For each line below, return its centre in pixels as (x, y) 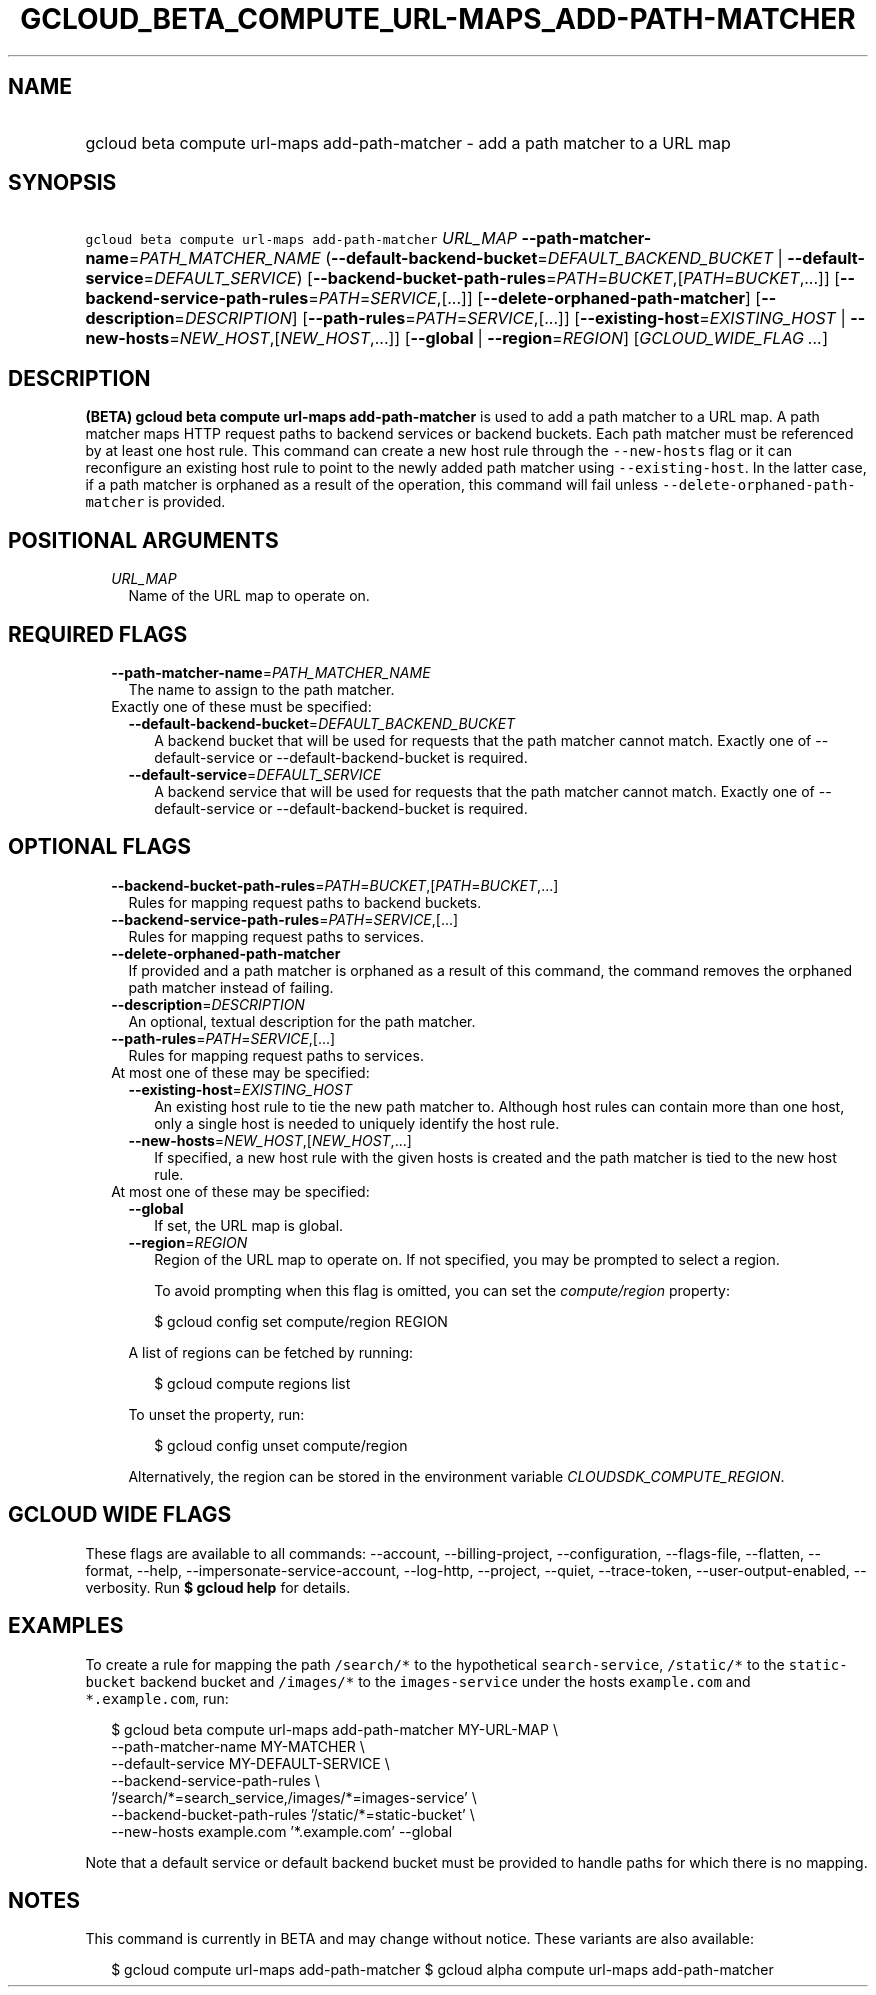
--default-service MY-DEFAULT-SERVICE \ (250, 1763)
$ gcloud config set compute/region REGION (301, 1321)
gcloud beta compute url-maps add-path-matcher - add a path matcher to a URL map (408, 142)
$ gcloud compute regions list (252, 1383)
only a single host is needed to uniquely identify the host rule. (357, 1123)
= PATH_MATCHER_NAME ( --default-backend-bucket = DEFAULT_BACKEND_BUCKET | (455, 258)
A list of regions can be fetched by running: (271, 1352)
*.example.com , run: (157, 1698)
